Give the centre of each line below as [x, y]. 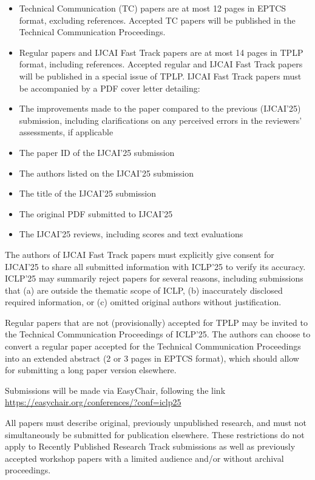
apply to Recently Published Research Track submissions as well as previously [150, 446]
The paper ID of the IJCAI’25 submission [97, 152]
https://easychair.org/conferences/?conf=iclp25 [93, 402]
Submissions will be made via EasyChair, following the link [115, 390]
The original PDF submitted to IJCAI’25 [96, 213]
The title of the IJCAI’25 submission [87, 193]
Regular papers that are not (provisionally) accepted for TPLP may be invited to [156, 322]
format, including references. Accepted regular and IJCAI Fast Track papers [161, 64]
